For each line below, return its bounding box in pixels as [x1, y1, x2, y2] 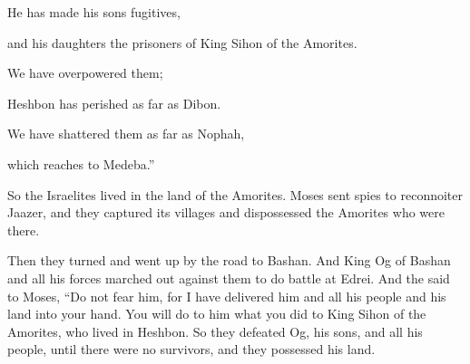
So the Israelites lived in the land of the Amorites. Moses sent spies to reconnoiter [7, 185, 463, 204]
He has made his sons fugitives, [7, 3, 181, 21]
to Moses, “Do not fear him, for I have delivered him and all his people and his [7, 286, 446, 305]
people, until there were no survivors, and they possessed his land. [7, 340, 376, 359]
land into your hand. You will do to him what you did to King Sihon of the [7, 304, 426, 323]
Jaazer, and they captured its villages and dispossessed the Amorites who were [7, 203, 445, 222]
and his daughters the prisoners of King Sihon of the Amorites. [7, 33, 357, 52]
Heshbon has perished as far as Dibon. [7, 93, 221, 112]
